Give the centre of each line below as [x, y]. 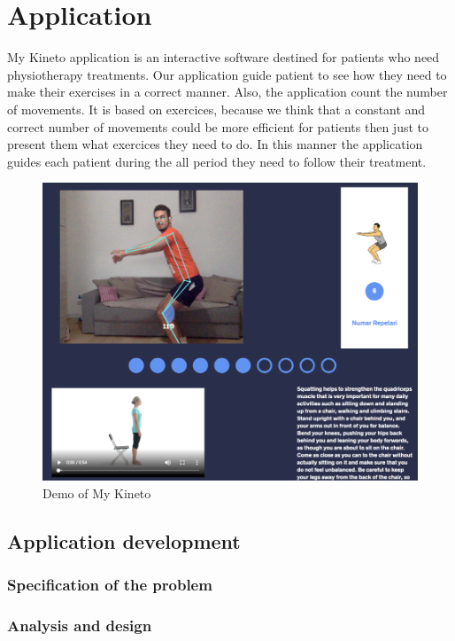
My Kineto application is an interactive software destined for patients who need [224, 57]
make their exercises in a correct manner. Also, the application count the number [227, 92]
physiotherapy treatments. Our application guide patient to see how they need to [227, 74]
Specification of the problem [110, 585]
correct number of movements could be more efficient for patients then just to [218, 126]
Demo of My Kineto [97, 492]
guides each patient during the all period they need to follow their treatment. [217, 161]
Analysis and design [80, 625]
